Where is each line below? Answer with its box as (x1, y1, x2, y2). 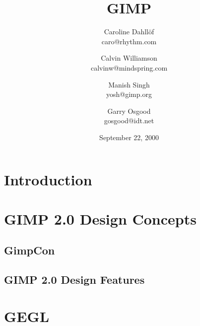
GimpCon (4, 243, 55, 258)
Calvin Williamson (101, 53, 157, 63)
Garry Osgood (107, 105, 151, 116)
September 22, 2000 (99, 132, 159, 142)
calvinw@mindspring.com (90, 62, 168, 73)
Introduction (4, 169, 92, 190)
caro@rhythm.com (101, 36, 157, 46)
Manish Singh (108, 79, 150, 89)
